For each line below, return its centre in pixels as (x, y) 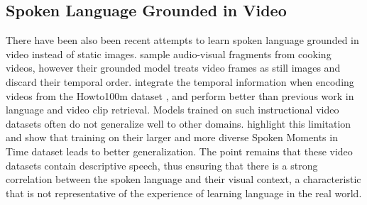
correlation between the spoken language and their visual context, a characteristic (183, 179)
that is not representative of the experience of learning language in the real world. (184, 193)
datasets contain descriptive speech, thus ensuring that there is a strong (162, 165)
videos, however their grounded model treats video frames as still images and (173, 68)
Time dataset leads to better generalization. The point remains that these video (179, 151)
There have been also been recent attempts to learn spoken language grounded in (182, 40)
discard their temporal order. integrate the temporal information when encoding (180, 81)
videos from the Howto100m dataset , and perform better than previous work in (180, 95)
